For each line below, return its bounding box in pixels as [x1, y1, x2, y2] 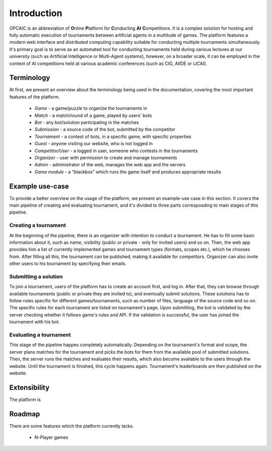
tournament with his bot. [9, 319, 60, 325]
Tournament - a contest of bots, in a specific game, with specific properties [34, 134, 191, 140]
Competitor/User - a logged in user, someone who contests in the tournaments [34, 148, 198, 154]
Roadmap [9, 410, 40, 418]
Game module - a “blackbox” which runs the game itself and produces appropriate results [34, 169, 222, 175]
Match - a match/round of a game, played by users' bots [34, 112, 152, 118]
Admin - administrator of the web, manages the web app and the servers [34, 162, 186, 168]
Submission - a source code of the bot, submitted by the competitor [34, 126, 176, 133]
